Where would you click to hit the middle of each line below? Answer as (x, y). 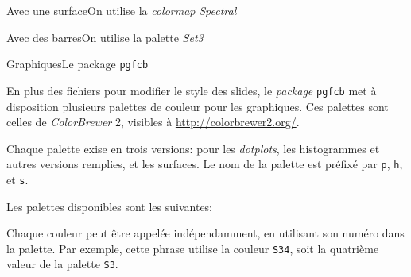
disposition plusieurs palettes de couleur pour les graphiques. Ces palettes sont (198, 106)
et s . (17, 179)
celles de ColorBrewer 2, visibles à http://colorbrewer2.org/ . (153, 122)
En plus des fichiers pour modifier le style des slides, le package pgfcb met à (192, 90)
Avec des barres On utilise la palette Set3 (105, 37)
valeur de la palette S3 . (62, 264)
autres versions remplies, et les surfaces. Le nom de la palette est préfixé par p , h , (205, 164)
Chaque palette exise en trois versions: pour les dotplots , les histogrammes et (193, 148)
